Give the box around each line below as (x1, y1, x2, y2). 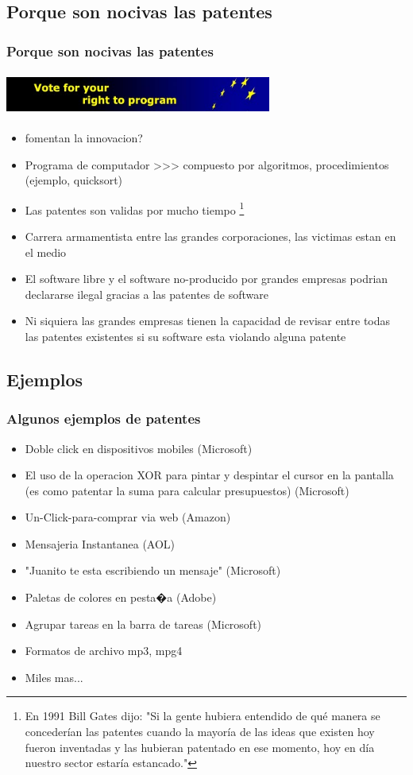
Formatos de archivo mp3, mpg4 (25, 642, 183, 659)
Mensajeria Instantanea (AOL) (25, 535, 176, 552)
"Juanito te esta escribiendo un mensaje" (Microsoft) (25, 562, 281, 579)
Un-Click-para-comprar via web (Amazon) (25, 509, 231, 525)
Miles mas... (25, 668, 83, 685)
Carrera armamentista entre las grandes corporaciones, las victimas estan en (25, 227, 396, 244)
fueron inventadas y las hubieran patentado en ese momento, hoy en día (25, 738, 375, 755)
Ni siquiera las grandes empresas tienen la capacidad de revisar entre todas (25, 312, 391, 329)
